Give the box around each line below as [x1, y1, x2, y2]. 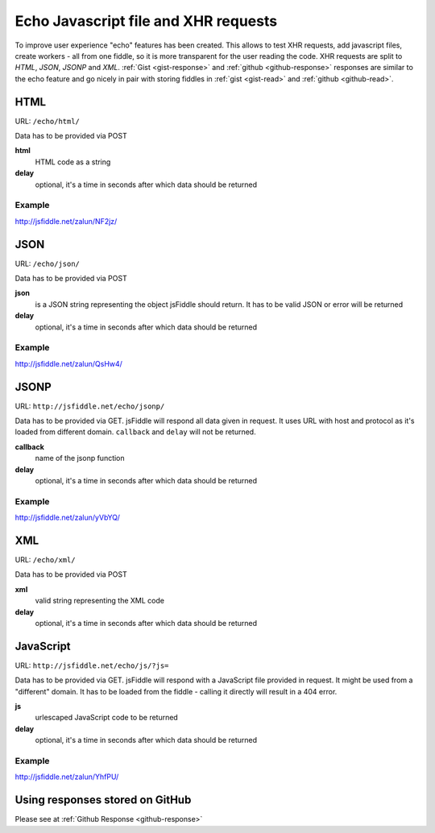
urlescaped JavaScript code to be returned [35, 713, 179, 723]
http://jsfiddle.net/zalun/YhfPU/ [14, 772, 119, 781]
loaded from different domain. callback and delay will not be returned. [14, 427, 257, 437]
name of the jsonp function [35, 454, 125, 463]
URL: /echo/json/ [14, 259, 81, 268]
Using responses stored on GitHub [14, 794, 192, 807]
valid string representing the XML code [35, 596, 165, 606]
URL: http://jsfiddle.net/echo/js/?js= [14, 661, 169, 670]
